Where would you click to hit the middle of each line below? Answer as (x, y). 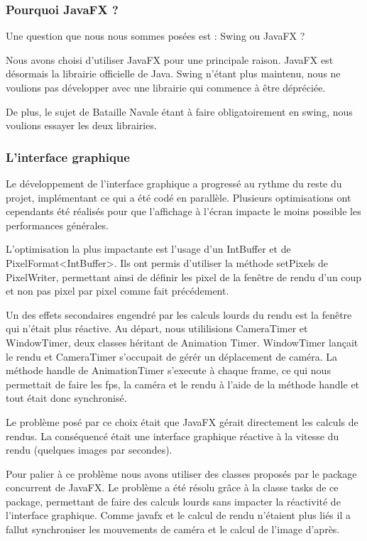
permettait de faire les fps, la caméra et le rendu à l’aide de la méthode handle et (183, 384)
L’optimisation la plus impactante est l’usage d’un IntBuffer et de (148, 249)
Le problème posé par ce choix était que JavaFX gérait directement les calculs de (182, 421)
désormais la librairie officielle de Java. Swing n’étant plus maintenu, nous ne (173, 73)
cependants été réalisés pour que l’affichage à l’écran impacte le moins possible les (183, 211)
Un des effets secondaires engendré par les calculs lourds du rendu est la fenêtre (179, 314)
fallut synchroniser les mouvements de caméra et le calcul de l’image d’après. (173, 529)
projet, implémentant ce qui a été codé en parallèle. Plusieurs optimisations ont (179, 197)
